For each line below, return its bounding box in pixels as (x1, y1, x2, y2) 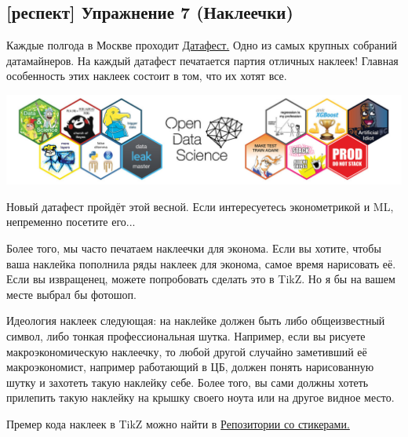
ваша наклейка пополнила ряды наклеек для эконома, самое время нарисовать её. (6, 255, 396, 271)
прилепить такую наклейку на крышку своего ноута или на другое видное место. (6, 389, 395, 406)
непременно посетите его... (6, 213, 136, 230)
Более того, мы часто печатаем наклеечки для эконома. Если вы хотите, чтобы (6, 239, 381, 256)
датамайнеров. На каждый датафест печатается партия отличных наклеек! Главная (6, 52, 399, 68)
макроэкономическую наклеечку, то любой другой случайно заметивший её (6, 343, 367, 359)
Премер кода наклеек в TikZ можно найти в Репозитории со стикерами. (6, 415, 350, 432)
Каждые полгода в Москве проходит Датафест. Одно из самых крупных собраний (6, 37, 398, 53)
